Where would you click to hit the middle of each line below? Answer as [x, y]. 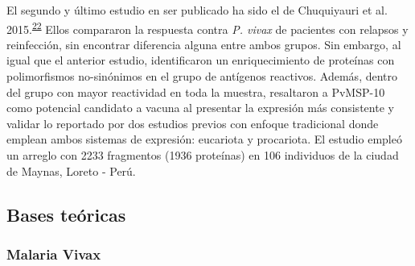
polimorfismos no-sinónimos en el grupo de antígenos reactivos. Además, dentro [202, 76]
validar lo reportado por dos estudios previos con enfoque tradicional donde [193, 123]
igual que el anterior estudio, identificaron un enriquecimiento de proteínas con [201, 60]
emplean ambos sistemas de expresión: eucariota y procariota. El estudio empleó [204, 139]
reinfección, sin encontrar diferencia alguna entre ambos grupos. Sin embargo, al [204, 44]
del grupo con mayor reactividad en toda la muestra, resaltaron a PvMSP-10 [196, 91]
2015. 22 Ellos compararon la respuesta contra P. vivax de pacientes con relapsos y [207, 27]
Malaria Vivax [54, 254]
